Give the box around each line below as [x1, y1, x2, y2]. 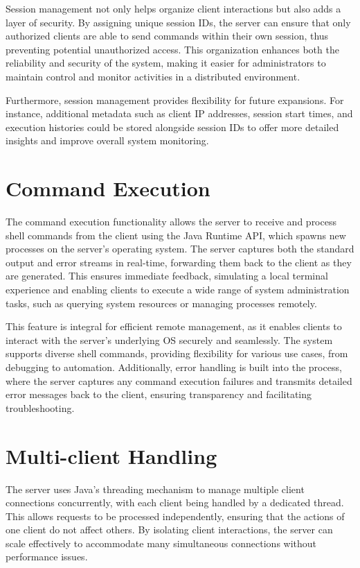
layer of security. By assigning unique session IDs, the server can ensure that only [6, 15, 351, 29]
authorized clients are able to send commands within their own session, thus [6, 28, 329, 43]
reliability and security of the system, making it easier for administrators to [6, 55, 326, 70]
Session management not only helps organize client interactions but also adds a [6, 1, 341, 15]
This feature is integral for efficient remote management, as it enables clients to [6, 319, 342, 334]
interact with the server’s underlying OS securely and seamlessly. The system [6, 332, 333, 347]
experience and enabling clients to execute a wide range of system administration [6, 282, 350, 297]
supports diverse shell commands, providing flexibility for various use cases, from [6, 346, 348, 361]
